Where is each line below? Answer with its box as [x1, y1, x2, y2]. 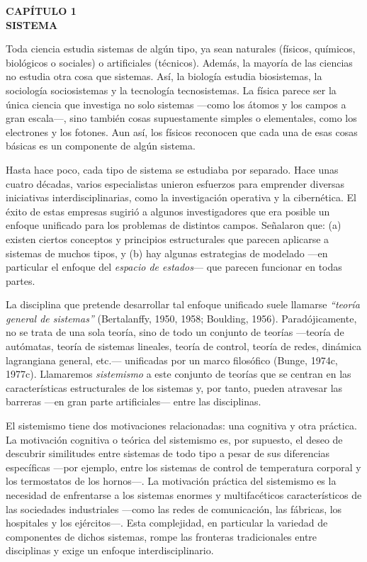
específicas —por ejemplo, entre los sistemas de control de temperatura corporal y [6, 459, 361, 474]
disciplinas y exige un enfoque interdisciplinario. [6, 543, 214, 558]
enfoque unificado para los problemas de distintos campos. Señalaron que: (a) [6, 218, 341, 232]
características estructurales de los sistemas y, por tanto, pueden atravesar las [6, 380, 343, 395]
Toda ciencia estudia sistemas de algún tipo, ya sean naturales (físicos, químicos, [6, 41, 356, 56]
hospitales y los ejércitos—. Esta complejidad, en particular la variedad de [6, 515, 328, 530]
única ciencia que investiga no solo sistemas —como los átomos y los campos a [6, 96, 346, 111]
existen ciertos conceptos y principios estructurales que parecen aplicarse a [6, 231, 329, 246]
